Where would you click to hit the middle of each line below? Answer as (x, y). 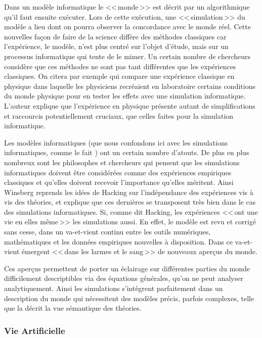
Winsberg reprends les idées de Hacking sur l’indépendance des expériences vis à (129, 192)
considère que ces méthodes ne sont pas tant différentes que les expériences (120, 66)
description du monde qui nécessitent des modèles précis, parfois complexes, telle (129, 298)
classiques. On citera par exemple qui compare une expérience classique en (119, 76)
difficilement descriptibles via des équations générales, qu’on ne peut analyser (124, 278)
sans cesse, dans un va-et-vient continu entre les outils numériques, (107, 232)
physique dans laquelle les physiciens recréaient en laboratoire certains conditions (130, 86)
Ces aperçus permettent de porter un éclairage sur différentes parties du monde (127, 268)
